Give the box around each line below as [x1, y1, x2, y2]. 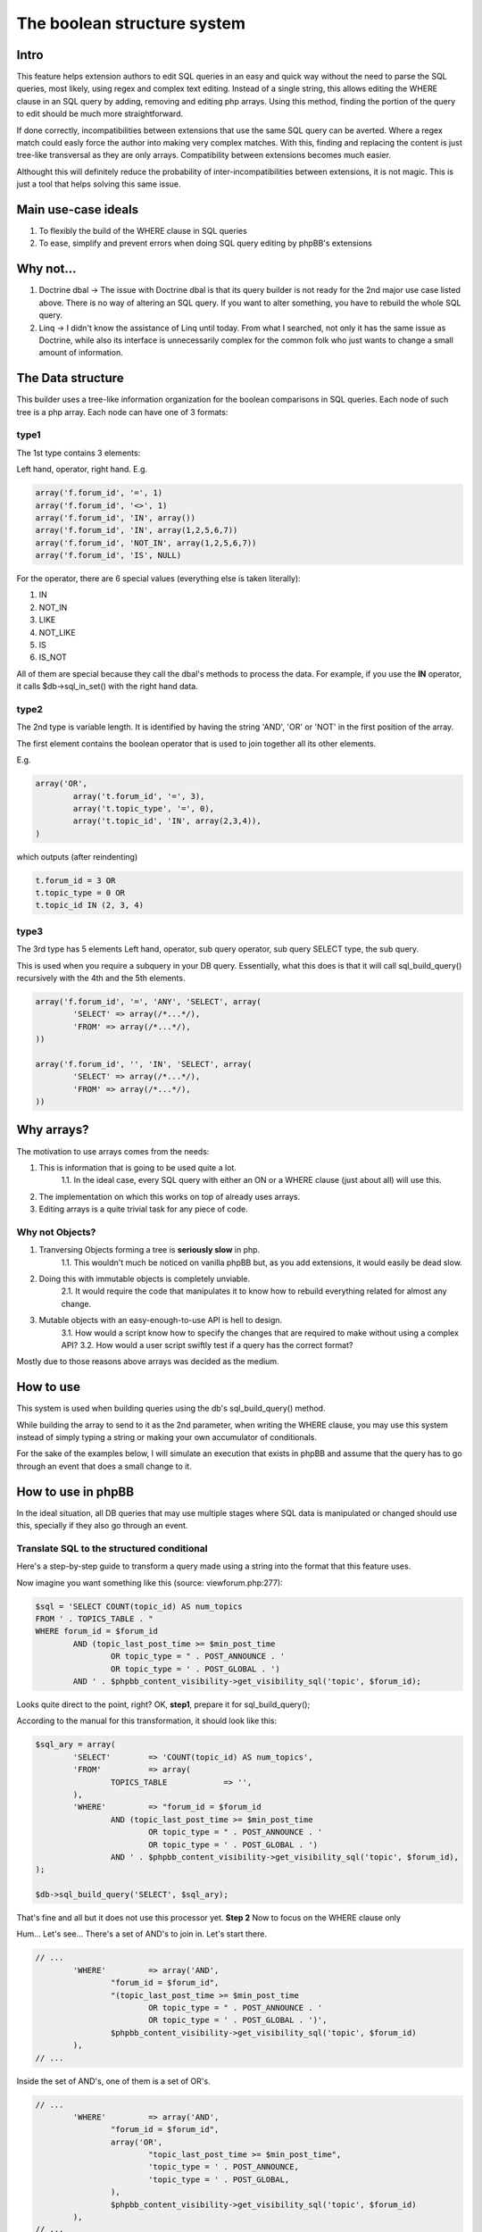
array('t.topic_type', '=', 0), [72, 804, 214, 813]
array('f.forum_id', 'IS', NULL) [35, 550, 182, 561]
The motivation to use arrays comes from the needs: [16, 1145, 210, 1156]
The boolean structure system [16, 13, 245, 33]
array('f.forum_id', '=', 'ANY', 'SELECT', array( [35, 996, 262, 1006]
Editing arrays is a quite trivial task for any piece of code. [38, 1203, 249, 1214]
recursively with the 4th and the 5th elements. [16, 972, 186, 983]
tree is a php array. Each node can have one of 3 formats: [16, 406, 229, 417]
